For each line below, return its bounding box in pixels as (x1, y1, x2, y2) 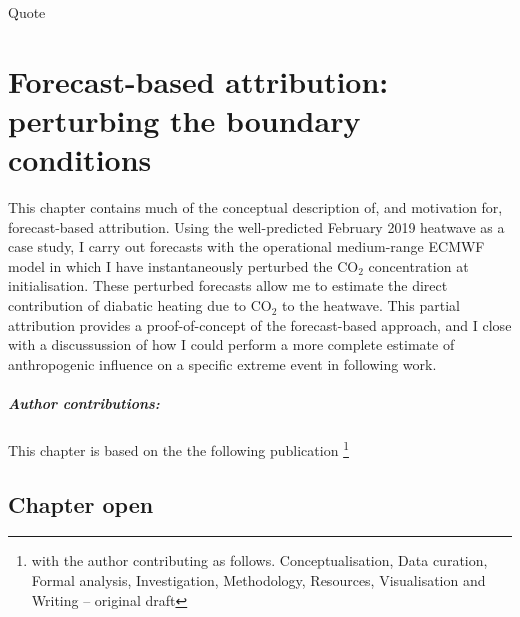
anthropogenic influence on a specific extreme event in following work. (8, 353, 437, 374)
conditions (8, 139, 152, 180)
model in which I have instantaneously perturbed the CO (8, 255, 359, 276)
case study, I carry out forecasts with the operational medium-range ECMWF (8, 236, 485, 257)
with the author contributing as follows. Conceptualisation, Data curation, (31, 550, 488, 571)
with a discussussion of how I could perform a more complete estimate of (8, 334, 455, 355)
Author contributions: (8, 393, 160, 414)
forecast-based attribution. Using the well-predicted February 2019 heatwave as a (8, 216, 505, 237)
